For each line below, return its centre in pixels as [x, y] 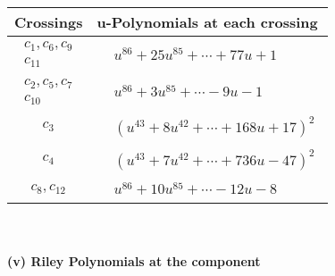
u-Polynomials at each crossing [207, 22]
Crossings [49, 22]
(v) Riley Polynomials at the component [134, 260]
